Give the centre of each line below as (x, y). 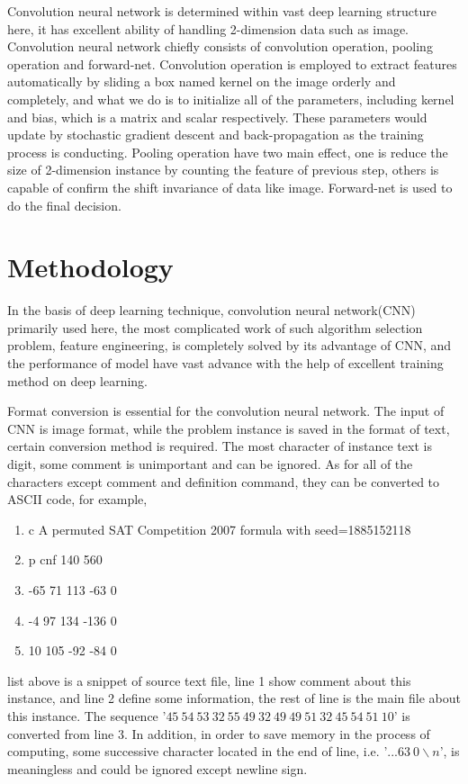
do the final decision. (64, 205)
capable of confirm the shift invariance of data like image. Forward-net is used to (230, 187)
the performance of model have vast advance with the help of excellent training (225, 363)
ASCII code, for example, (77, 499)
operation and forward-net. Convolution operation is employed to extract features (232, 63)
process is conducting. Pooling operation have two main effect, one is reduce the (228, 152)
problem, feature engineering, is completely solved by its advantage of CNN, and (229, 345)
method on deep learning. (78, 380)
